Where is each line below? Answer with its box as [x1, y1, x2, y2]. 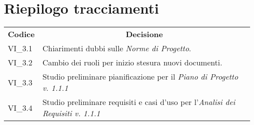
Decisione [126, 28, 163, 40]
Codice [8, 28, 35, 40]
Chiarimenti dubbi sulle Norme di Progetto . [42, 42, 191, 54]
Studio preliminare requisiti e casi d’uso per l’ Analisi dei [42, 96, 235, 108]
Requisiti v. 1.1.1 [42, 107, 100, 119]
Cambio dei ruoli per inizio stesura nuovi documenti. [42, 57, 222, 68]
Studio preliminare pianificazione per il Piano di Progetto [42, 71, 238, 83]
